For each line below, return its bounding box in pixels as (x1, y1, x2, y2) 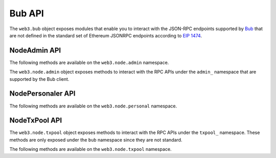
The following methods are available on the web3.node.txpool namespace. (9, 146, 172, 152)
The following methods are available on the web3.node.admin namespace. (9, 59, 169, 65)
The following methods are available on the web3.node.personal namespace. (9, 103, 177, 109)
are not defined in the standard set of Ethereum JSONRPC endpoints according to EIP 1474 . (9, 32, 202, 38)
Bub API (9, 8, 44, 19)
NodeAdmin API (9, 46, 61, 55)
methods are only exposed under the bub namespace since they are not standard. (9, 137, 182, 143)
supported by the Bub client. (9, 76, 70, 82)
